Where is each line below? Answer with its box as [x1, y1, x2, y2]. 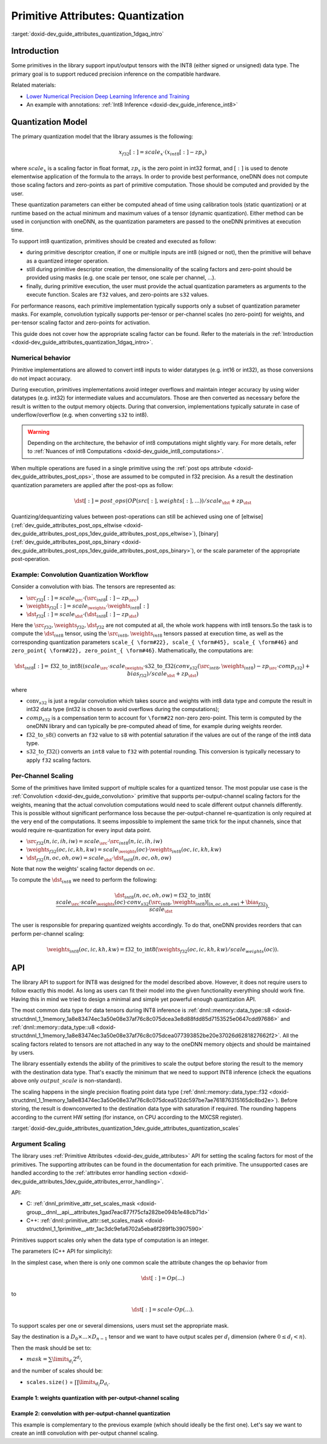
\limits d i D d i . [78, 1378, 110, 1388]
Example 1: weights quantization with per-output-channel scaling [11, 1394, 180, 1402]
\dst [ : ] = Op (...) [140, 1275, 185, 1281]
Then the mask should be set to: [11, 1344, 92, 1351]
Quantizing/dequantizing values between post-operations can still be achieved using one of [11, 513, 240, 520]
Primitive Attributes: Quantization [11, 9, 185, 22]
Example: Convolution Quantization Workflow [11, 570, 149, 579]
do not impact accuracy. [11, 375, 72, 382]
